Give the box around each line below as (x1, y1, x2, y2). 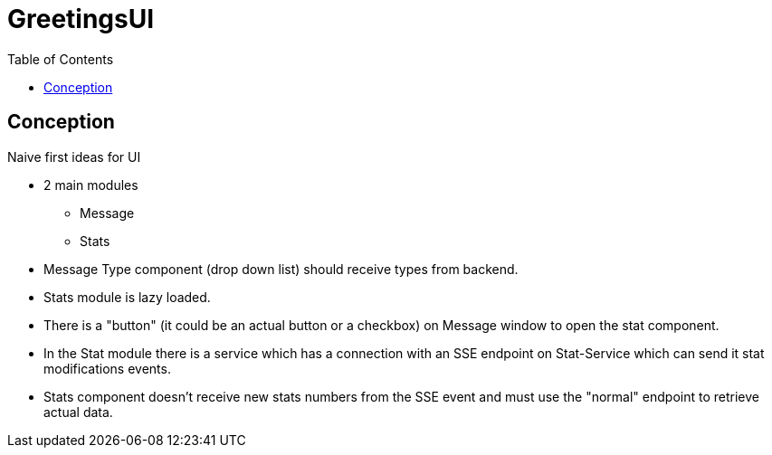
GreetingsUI (7, 4, 155, 34)
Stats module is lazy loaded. (43, 289, 211, 305)
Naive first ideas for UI (7, 148, 141, 165)
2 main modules (43, 176, 138, 193)
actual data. (43, 403, 113, 420)
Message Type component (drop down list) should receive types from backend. (43, 261, 519, 277)
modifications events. (43, 360, 171, 376)
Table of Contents (7, 51, 114, 67)
